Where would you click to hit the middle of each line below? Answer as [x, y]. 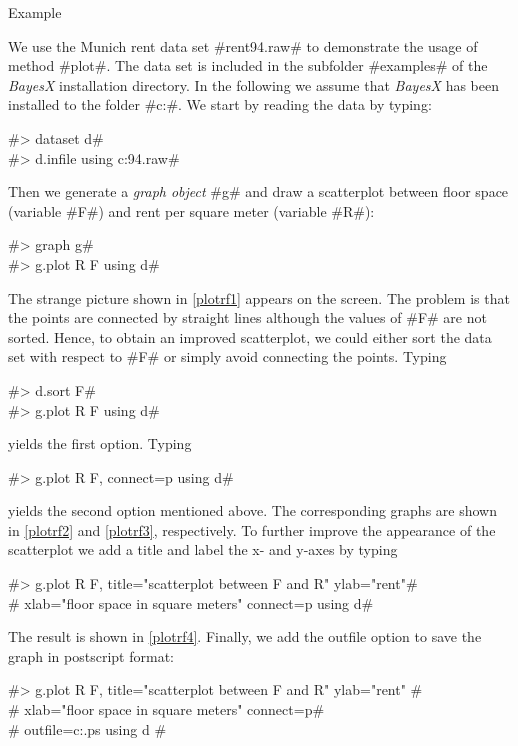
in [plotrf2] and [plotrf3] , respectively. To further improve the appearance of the [252, 529]
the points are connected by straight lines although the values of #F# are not [247, 317]
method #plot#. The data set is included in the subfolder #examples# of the [248, 65]
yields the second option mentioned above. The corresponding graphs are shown [252, 510]
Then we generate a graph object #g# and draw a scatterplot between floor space [258, 191]
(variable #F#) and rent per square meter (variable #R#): [191, 210]
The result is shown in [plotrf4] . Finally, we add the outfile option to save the [245, 636]
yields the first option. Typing [100, 443]
